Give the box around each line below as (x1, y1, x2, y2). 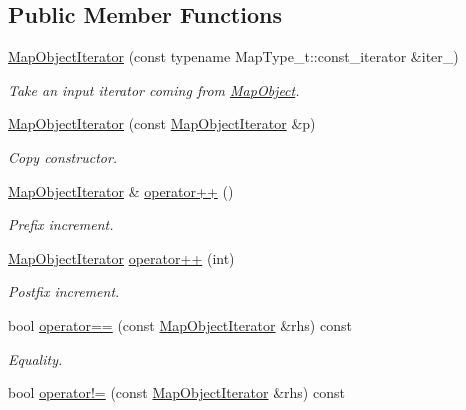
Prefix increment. (8, 214, 114, 235)
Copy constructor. (8, 146, 118, 167)
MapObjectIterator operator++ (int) (8, 247, 235, 268)
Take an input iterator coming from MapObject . (8, 79, 300, 100)
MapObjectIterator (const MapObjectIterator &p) (8, 113, 316, 134)
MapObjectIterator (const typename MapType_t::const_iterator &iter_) (8, 46, 459, 67)
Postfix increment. (8, 281, 120, 302)
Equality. (8, 348, 63, 369)
